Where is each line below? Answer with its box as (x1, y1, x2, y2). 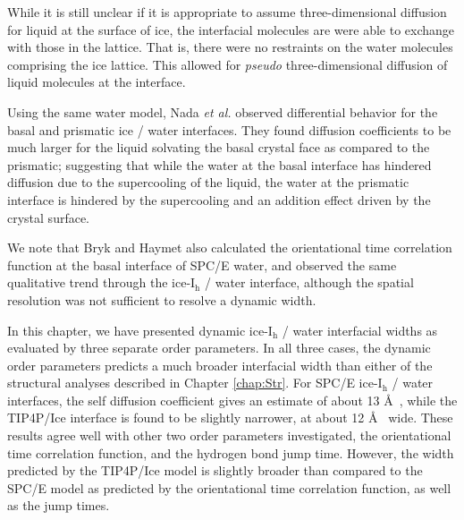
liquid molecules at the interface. (7, 72, 186, 91)
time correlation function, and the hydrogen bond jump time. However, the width (7, 443, 454, 462)
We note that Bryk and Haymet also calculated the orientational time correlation (7, 238, 452, 257)
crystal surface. (7, 208, 90, 226)
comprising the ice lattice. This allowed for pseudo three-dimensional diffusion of (7, 55, 448, 73)
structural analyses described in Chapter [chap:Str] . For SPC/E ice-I (7, 373, 383, 392)
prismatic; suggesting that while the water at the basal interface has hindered (7, 155, 432, 174)
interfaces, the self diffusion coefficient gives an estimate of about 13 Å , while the (7, 390, 458, 409)
